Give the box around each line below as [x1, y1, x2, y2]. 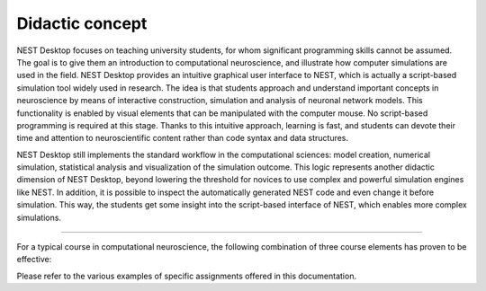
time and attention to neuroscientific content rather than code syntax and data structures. [16, 133, 349, 144]
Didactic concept [16, 13, 148, 33]
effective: [16, 254, 52, 265]
